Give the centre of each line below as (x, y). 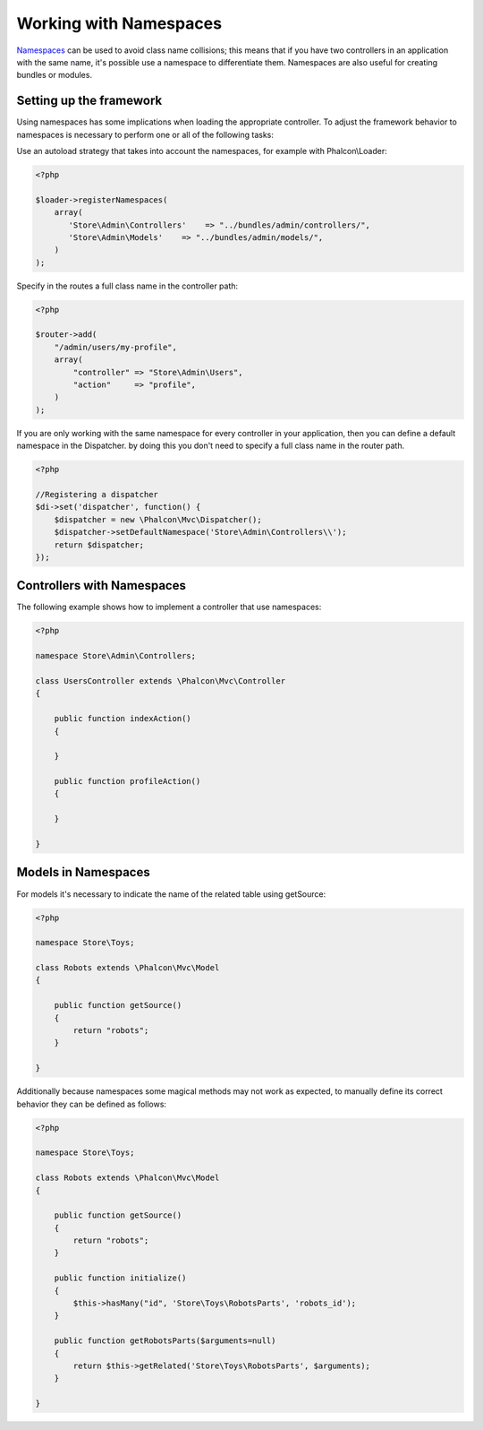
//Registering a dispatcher (97, 494)
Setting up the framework (89, 101)
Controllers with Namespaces (102, 586)
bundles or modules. (55, 75)
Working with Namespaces (119, 23)
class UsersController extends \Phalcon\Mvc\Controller (161, 681)
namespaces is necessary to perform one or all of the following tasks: (145, 134)
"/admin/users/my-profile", (116, 347)
